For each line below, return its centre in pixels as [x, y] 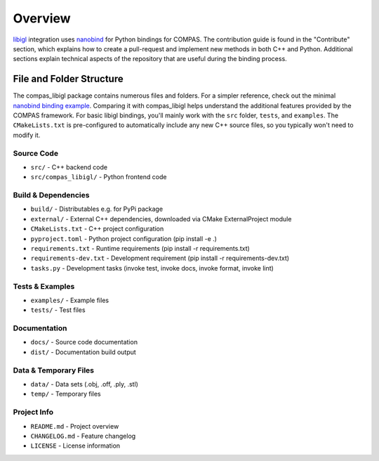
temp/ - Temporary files [66, 394]
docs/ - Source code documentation [84, 342]
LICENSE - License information [75, 446]
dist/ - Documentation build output [83, 352]
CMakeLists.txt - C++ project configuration [97, 229]
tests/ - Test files [58, 310]
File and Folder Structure [68, 79]
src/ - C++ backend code [69, 167]
